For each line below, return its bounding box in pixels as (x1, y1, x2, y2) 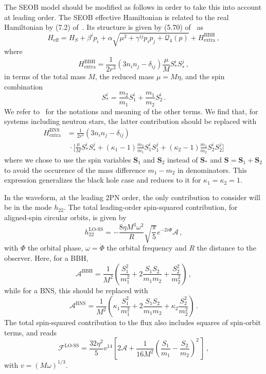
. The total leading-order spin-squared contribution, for (63, 202, 238, 212)
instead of (167, 154, 198, 165)
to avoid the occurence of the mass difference (4, 164, 146, 175)
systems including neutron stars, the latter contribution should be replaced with (4, 116, 257, 127)
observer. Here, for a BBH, (4, 253, 88, 263)
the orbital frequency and (107, 242, 187, 253)
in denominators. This (178, 164, 247, 175)
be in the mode (4, 202, 52, 212)
